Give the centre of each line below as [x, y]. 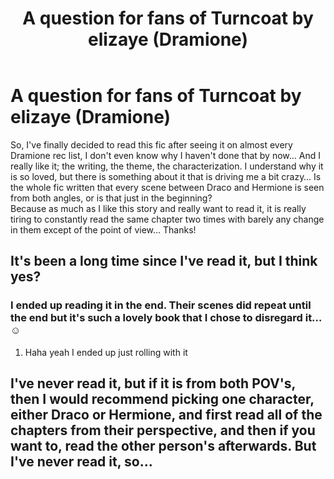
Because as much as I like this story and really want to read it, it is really [158, 208]
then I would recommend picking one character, [162, 399]
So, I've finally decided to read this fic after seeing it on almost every [151, 144]
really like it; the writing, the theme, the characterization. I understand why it [167, 166]
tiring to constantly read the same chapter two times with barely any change [167, 219]
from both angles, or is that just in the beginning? [111, 198]
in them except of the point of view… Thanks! [103, 229]
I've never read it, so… [81, 462]
